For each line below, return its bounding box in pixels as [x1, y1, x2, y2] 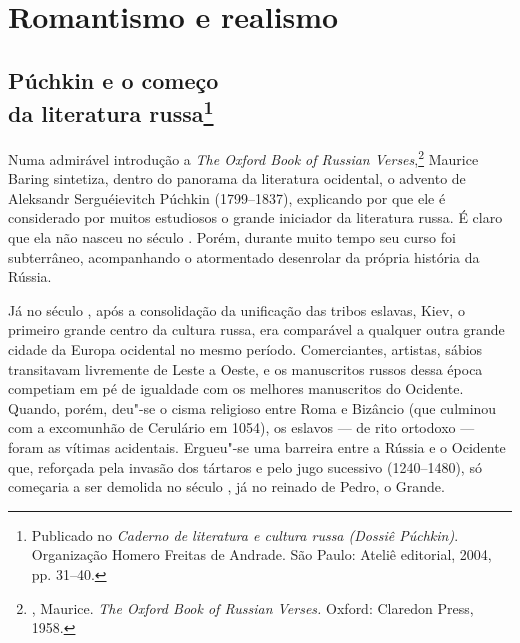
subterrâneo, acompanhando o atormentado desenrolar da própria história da [8, 246, 480, 267]
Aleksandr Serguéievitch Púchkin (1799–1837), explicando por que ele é [8, 187, 446, 208]
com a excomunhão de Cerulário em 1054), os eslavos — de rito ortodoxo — [8, 417, 475, 438]
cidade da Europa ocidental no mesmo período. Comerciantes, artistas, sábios [8, 338, 483, 359]
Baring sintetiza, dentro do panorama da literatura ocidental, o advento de [8, 168, 466, 189]
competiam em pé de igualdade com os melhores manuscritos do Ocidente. [8, 378, 464, 399]
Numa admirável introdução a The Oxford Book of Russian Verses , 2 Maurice [8, 145, 479, 169]
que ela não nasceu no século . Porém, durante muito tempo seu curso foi [8, 227, 456, 247]
